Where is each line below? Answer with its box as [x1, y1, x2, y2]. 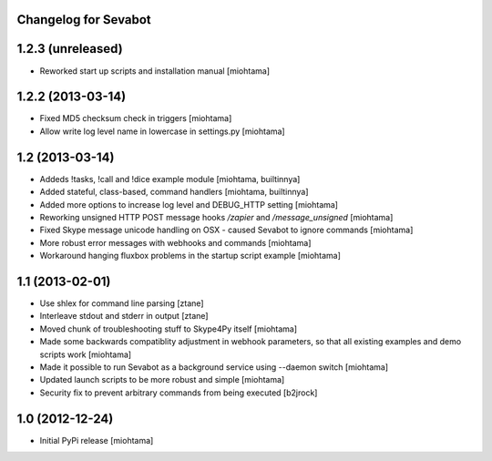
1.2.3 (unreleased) [16, 41, 123, 56]
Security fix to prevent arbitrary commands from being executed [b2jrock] [39, 387, 318, 398]
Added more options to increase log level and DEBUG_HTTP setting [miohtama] [39, 199, 339, 210]
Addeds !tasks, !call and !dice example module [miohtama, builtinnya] [39, 173, 301, 184]
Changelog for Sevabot [16, 12, 152, 27]
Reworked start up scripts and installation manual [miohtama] [39, 65, 271, 77]
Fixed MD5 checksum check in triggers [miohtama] [39, 113, 232, 124]
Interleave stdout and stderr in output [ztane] [39, 311, 209, 322]
